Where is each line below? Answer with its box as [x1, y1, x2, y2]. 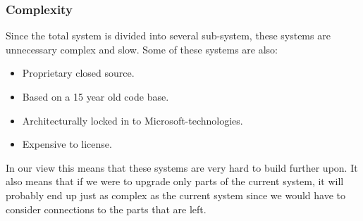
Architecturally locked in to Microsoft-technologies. [22, 113, 243, 127]
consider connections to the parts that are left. [6, 201, 207, 216]
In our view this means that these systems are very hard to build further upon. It [6, 160, 358, 175]
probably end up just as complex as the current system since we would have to [6, 187, 345, 202]
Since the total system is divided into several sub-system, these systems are [6, 28, 331, 43]
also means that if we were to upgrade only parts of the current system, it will [6, 174, 344, 189]
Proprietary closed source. [22, 65, 135, 80]
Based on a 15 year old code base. [22, 89, 169, 103]
